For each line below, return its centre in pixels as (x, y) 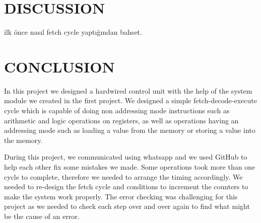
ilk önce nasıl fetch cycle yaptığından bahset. (73, 32)
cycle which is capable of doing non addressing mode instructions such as (117, 110)
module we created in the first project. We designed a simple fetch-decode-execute (130, 100)
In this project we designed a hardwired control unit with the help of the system (128, 90)
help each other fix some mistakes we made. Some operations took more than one (130, 167)
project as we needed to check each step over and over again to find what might (127, 206)
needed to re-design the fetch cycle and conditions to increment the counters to (126, 187)
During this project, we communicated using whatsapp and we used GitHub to (126, 157)
